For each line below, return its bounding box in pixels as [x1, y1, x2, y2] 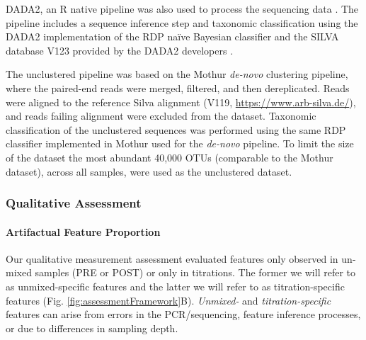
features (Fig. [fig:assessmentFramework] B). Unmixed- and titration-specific [6, 293, 331, 307]
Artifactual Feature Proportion [6, 224, 161, 239]
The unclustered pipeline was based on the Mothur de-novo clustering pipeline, [6, 67, 348, 81]
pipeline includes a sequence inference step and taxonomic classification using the [6, 15, 358, 30]
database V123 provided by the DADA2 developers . [6, 42, 234, 57]
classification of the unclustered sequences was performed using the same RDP [6, 122, 346, 137]
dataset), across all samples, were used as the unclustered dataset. [6, 164, 292, 178]
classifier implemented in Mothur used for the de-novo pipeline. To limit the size [6, 136, 354, 151]
